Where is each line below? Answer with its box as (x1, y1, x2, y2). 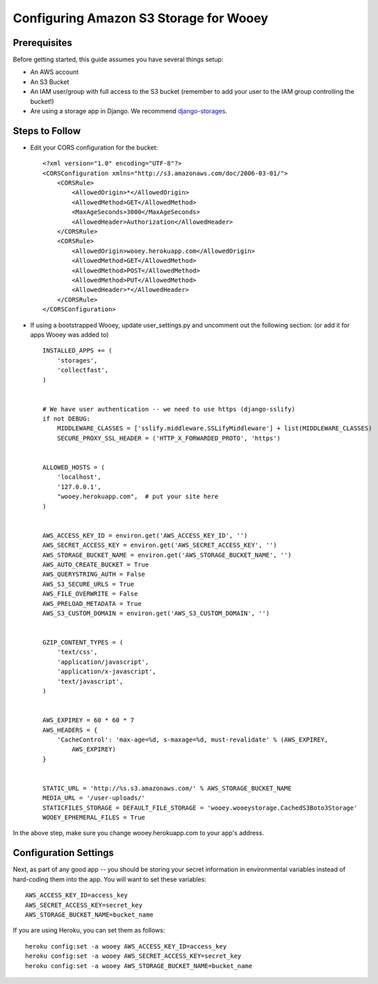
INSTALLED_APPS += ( (42, 347, 113, 354)
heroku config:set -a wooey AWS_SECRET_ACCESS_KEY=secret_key (25, 952, 242, 960)
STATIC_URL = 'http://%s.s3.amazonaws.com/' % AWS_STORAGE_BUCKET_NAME (42, 784, 292, 792)
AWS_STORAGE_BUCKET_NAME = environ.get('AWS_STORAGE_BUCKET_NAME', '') (42, 551, 292, 559)
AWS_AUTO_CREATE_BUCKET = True (42, 560, 149, 568)
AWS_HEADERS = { (42, 726, 98, 734)
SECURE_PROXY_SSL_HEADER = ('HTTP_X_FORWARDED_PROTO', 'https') (56, 434, 281, 442)
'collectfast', (56, 366, 109, 375)
